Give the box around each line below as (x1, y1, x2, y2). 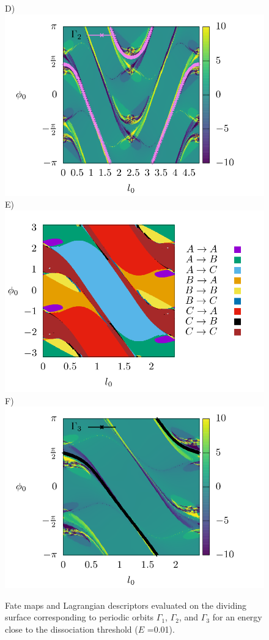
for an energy (212, 611, 262, 623)
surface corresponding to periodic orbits (5, 611, 154, 623)
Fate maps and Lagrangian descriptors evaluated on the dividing (5, 598, 247, 611)
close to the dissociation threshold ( (5, 623, 138, 636)
